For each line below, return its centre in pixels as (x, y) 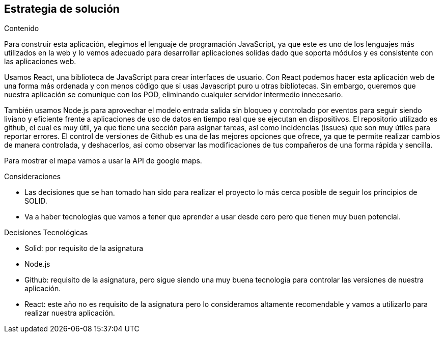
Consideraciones (33, 177)
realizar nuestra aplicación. (70, 313)
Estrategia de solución (62, 9)
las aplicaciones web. (40, 62)
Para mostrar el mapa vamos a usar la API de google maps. (103, 161)
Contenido (22, 29)
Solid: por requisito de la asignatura (84, 248)
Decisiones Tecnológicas (46, 233)
